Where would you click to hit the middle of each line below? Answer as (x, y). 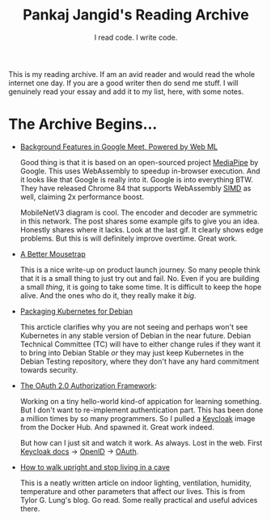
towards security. (49, 369)
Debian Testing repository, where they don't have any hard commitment (140, 361)
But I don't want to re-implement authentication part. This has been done (142, 410)
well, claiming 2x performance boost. (82, 197)
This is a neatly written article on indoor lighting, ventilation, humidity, (136, 483)
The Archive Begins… (83, 124)
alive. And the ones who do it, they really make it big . (108, 295)
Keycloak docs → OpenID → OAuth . (79, 451)
